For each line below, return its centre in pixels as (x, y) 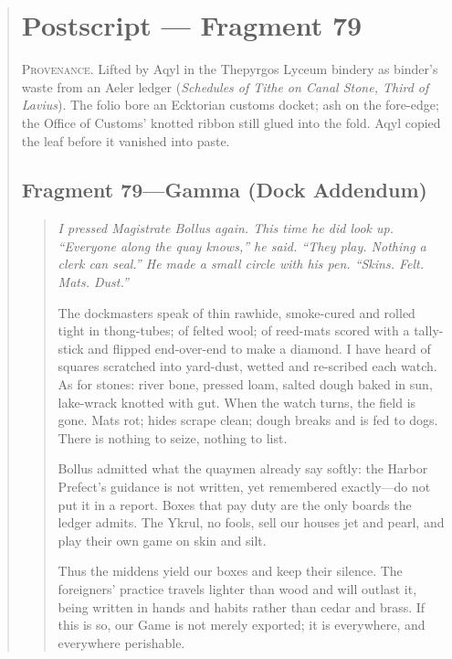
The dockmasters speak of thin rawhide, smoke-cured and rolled (237, 312)
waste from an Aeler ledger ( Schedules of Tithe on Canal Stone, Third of (225, 86)
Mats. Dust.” (93, 282)
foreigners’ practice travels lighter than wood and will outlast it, (237, 588)
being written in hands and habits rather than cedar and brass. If (242, 606)
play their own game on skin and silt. (162, 540)
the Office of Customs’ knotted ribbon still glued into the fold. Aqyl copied (231, 122)
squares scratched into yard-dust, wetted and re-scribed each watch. (247, 366)
